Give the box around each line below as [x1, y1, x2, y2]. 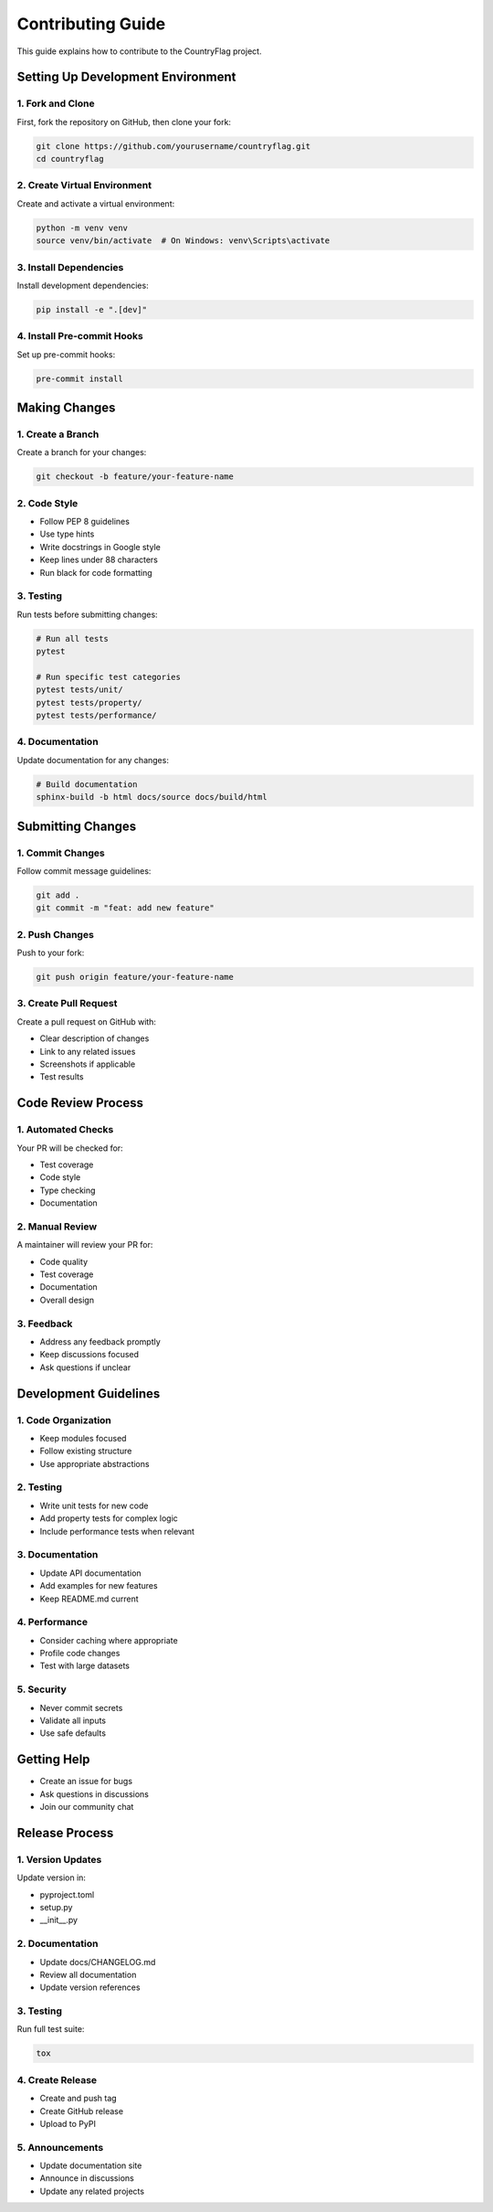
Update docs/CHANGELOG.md [39, 1956, 156, 1967]
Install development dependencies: [16, 280, 150, 291]
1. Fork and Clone [16, 97, 95, 110]
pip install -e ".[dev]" [36, 304, 148, 314]
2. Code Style [16, 496, 79, 509]
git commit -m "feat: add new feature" [36, 903, 215, 913]
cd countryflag [36, 154, 104, 165]
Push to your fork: [16, 947, 85, 959]
